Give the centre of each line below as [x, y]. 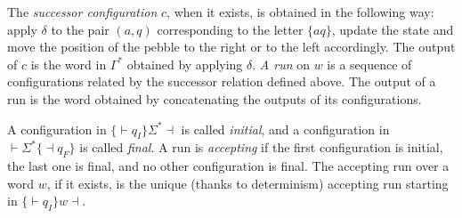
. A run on [281, 64]
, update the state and [393, 29]
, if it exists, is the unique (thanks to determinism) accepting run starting [247, 183]
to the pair [80, 29]
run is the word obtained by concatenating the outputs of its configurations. [215, 98]
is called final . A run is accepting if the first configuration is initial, [261, 147]
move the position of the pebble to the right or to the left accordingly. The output [231, 47]
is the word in [69, 64]
